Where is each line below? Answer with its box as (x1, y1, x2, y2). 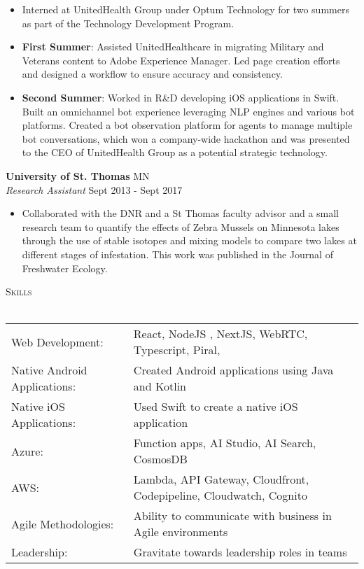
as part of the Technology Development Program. (22, 15, 234, 30)
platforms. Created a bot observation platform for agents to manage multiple (22, 118, 353, 132)
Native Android (11, 362, 87, 379)
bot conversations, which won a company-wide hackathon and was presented (22, 131, 350, 146)
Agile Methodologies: (11, 515, 114, 532)
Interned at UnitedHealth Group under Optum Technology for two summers (22, 2, 349, 16)
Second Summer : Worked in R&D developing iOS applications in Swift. (22, 90, 339, 104)
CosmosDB (133, 451, 188, 468)
